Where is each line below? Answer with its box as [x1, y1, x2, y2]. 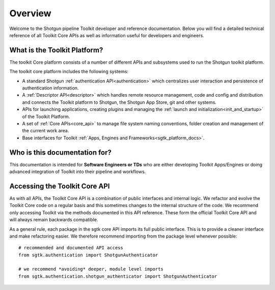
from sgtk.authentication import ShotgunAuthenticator [18, 252, 158, 258]
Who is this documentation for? [9, 148, 112, 157]
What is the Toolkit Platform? [9, 46, 103, 54]
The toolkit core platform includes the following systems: [9, 69, 129, 75]
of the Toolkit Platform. [22, 113, 70, 120]
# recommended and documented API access [18, 245, 123, 251]
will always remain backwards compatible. [9, 217, 98, 223]
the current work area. [22, 128, 69, 134]
